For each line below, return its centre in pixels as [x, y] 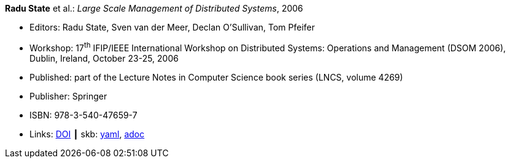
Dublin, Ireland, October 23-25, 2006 [104, 58]
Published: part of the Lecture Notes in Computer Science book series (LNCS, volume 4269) [216, 77]
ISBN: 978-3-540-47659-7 [83, 115]
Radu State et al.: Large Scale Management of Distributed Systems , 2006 [154, 8]
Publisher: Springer [68, 96]
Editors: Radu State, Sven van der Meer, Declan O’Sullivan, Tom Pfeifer [172, 27]
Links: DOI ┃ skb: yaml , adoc [87, 134]
